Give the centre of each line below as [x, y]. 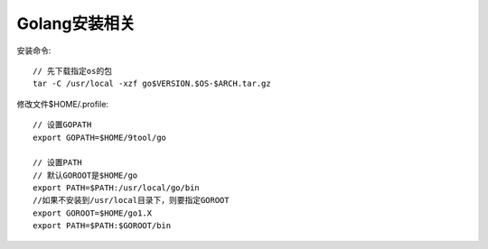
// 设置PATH [58, 163]
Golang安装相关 [76, 23]
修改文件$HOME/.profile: [62, 104]
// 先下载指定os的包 [73, 71]
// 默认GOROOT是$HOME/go [85, 175]
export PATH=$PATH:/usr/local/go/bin [117, 188]
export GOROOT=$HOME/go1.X [93, 213]
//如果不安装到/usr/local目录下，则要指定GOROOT [131, 200]
